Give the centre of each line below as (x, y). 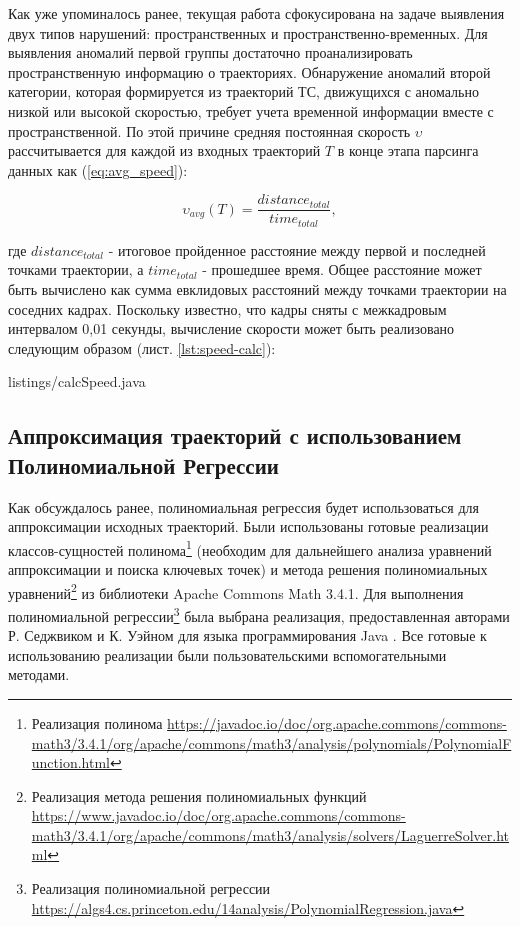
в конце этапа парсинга (408, 150)
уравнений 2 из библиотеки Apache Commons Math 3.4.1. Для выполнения (236, 591)
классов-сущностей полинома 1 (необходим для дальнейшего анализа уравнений (250, 548)
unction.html (70, 762)
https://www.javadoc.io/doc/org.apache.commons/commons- (218, 815)
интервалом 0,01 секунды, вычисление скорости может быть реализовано (231, 328)
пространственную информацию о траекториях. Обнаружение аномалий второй (249, 71)
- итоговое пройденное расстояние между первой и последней (297, 249)
